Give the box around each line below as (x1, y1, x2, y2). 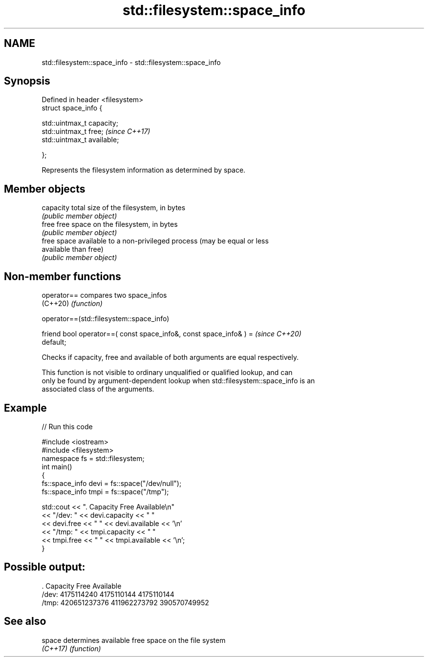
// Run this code (42, 422, 93, 431)
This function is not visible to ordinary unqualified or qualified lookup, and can (42, 368, 293, 377)
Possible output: (4, 561, 86, 573)
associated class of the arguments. (42, 385, 154, 394)
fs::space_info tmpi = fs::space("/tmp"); (42, 487, 169, 496)
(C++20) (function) (42, 299, 103, 308)
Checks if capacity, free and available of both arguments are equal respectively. (42, 353, 299, 362)
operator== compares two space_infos (42, 291, 167, 300)
